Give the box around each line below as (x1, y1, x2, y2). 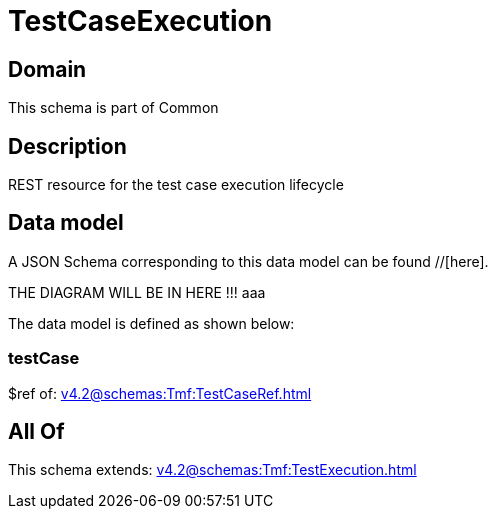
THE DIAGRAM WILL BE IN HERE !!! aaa (8, 283, 266, 301)
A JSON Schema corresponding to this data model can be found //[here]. (8, 252, 489, 270)
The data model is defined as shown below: (8, 314, 295, 332)
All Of (8, 419, 65, 445)
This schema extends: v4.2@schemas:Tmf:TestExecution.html (8, 461, 417, 479)
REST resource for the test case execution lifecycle (8, 176, 344, 194)
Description (8, 133, 127, 159)
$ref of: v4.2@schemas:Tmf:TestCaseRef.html (8, 384, 312, 402)
